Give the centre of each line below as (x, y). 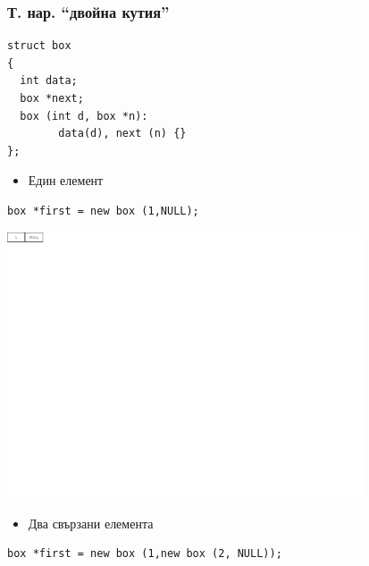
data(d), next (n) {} (122, 134)
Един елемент (66, 180)
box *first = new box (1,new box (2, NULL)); (145, 554)
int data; (49, 81)
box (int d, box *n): (84, 116)
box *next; (52, 98)
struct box (39, 46)
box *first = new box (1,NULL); (103, 211)
